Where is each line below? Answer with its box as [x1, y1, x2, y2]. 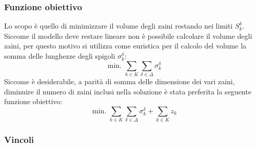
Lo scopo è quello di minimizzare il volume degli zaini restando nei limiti [4, 20, 233, 31]
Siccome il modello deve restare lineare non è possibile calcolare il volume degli [4, 30, 252, 41]
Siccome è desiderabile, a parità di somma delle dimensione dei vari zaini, [4, 76, 235, 86]
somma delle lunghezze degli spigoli [4, 51, 115, 61]
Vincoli [4, 133, 34, 145]
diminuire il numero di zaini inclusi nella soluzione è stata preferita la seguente [4, 86, 251, 96]
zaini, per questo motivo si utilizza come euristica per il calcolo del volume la [4, 40, 247, 51]
